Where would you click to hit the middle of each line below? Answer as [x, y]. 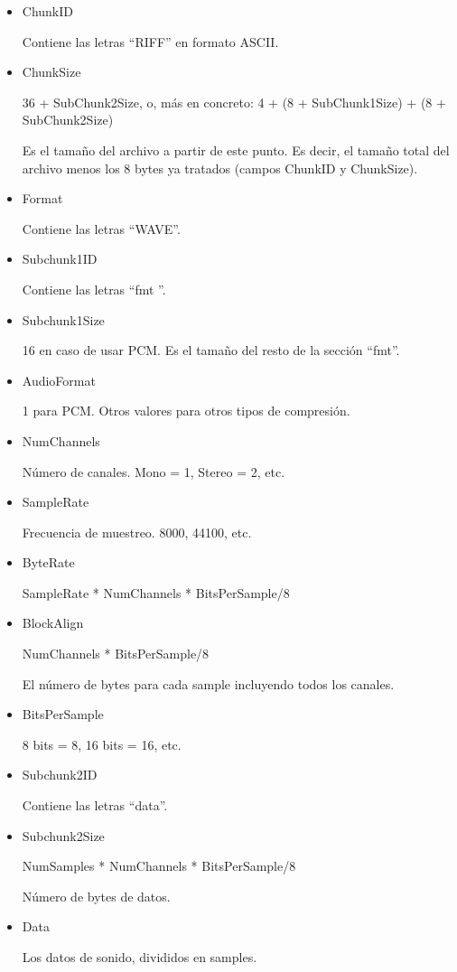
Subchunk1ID [60, 259]
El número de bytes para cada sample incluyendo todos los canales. [208, 683]
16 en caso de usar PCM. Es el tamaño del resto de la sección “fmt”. [211, 350]
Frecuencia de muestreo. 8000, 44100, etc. [137, 532]
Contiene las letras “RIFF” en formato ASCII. [150, 41]
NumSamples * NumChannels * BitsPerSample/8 [159, 866]
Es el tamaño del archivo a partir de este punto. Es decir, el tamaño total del [236, 150]
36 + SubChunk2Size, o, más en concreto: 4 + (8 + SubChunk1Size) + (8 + [234, 102]
